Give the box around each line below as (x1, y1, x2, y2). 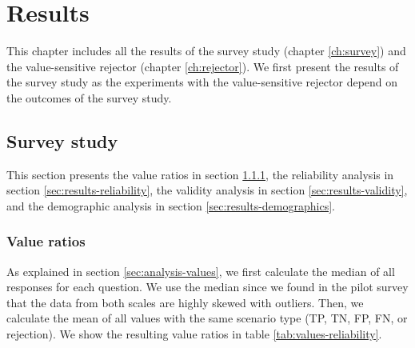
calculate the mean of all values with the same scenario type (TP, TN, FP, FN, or (6, 310, 408, 326)
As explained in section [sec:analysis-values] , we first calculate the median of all (6, 262, 395, 279)
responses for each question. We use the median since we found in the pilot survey (6, 278, 409, 295)
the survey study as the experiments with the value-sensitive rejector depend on (6, 74, 398, 90)
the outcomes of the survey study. (6, 89, 172, 106)
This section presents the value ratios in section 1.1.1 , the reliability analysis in (6, 166, 394, 182)
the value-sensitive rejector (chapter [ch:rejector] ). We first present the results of (6, 58, 399, 74)
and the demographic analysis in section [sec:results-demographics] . (6, 197, 335, 214)
